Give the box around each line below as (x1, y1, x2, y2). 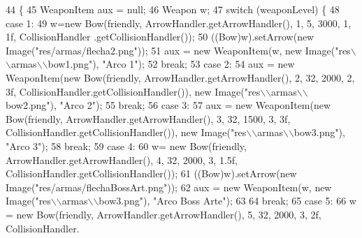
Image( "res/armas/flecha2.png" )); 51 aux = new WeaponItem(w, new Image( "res (6, 43, 351, 57)
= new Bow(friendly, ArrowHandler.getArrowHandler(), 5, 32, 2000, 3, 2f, (6, 207, 321, 221)
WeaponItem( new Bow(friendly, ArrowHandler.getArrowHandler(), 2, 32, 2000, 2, (6, 70, 355, 84)
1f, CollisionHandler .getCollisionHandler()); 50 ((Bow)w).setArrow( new (6, 29, 314, 44)
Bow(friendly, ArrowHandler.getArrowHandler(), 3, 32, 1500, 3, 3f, (6, 111, 291, 126)
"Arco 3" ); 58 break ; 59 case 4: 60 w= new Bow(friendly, (6, 138, 247, 153)
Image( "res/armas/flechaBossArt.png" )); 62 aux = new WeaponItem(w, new (6, 179, 332, 194)
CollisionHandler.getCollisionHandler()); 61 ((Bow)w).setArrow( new (6, 166, 297, 181)
